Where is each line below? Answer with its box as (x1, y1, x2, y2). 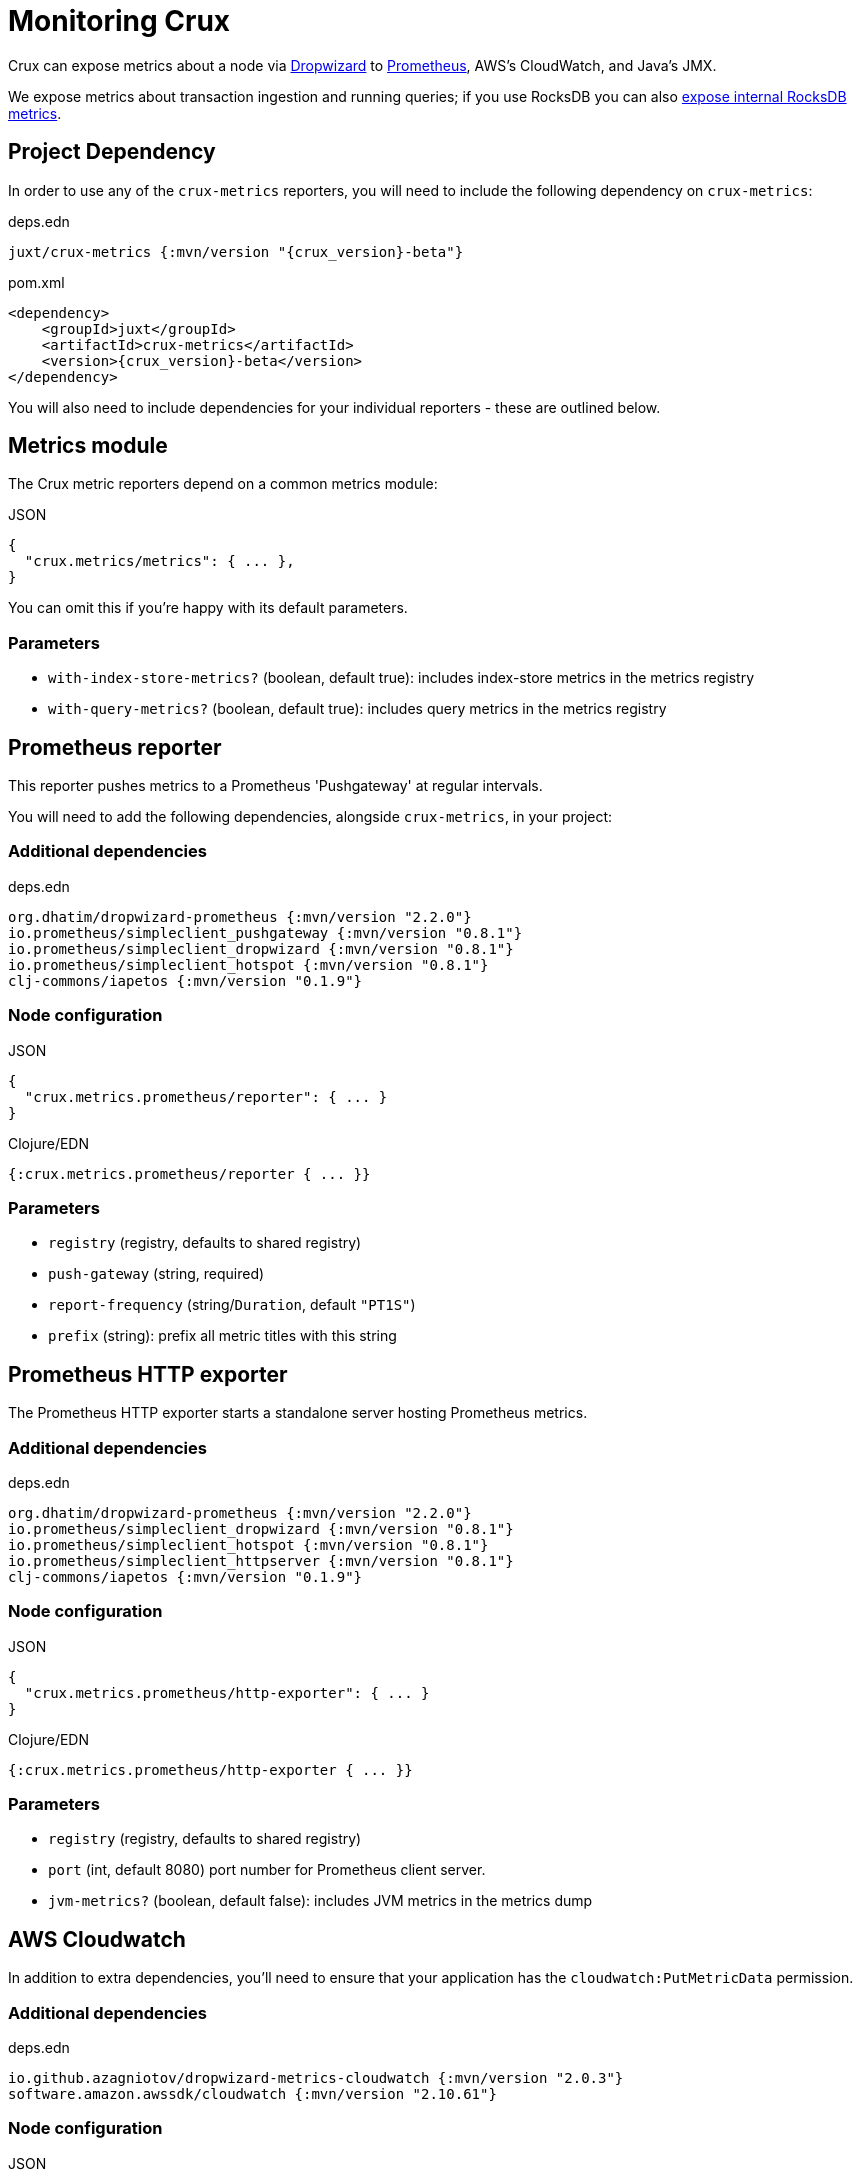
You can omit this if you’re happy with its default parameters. (8, 599, 408, 617)
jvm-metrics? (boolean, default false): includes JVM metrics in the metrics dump (48, 1892, 593, 1910)
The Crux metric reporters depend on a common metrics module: (8, 475, 438, 493)
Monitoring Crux (8, 4, 231, 38)
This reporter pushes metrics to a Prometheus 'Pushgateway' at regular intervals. (8, 777, 543, 795)
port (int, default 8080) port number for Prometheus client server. (48, 1861, 486, 1879)
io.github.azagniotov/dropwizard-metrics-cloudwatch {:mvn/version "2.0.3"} (8, 2069, 624, 2086)
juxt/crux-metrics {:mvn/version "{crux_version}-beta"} (8, 243, 464, 260)
